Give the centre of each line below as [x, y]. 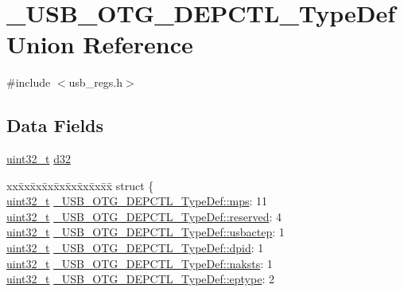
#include [29, 82]
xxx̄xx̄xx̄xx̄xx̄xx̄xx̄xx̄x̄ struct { [80, 185]
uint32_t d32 [39, 159]
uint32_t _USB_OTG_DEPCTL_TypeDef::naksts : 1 [140, 263]
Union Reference [100, 44]
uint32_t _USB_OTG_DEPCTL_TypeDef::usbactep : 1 [146, 232]
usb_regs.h [96, 82]
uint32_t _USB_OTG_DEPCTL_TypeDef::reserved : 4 [144, 216]
